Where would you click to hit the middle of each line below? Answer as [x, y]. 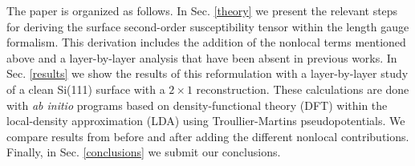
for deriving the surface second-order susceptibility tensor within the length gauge [208, 26]
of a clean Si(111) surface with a [86, 89]
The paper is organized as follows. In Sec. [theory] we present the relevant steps [202, 10]
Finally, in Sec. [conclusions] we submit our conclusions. [144, 152]
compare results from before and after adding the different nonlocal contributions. [208, 136]
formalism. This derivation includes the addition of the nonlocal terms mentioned [206, 42]
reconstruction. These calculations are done [303, 89]
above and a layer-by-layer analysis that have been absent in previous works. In [202, 57]
